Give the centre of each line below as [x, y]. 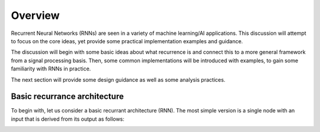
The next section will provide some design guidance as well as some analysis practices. [118, 79]
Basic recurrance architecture [67, 97]
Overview [35, 15]
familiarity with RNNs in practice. [51, 69]
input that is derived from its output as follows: [68, 119]
